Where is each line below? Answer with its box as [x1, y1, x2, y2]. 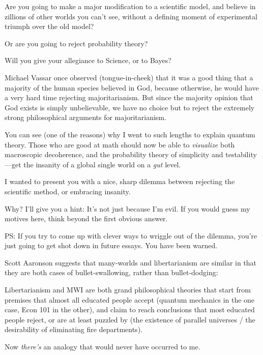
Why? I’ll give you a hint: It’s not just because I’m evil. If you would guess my [5, 203, 250, 214]
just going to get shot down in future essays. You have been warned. [5, 240, 218, 251]
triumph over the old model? [5, 21, 94, 32]
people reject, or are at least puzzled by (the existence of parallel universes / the [5, 314, 255, 324]
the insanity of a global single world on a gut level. [23, 159, 181, 169]
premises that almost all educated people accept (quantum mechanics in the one [5, 294, 255, 305]
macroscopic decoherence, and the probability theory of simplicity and [5, 149, 223, 160]
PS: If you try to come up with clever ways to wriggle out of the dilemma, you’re [5, 230, 257, 241]
